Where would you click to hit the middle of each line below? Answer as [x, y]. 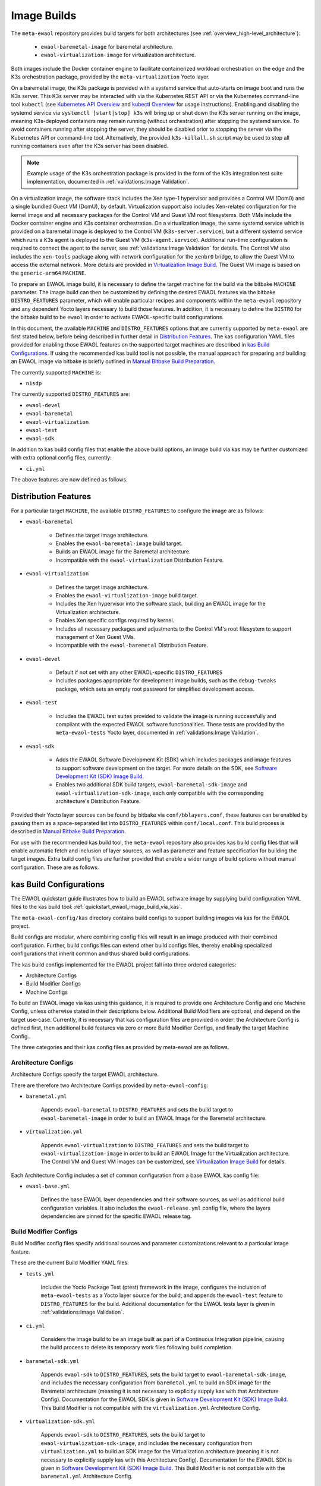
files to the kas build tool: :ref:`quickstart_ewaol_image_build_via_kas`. [97, 907]
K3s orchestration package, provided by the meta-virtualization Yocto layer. [110, 77]
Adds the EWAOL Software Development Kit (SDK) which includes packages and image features [173, 760]
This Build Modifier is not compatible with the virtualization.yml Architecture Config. [151, 1408]
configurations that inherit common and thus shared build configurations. [100, 953]
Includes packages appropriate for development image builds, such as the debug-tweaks [166, 681]
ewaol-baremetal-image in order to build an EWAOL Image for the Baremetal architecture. [154, 1118]
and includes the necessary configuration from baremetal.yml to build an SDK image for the [156, 1383]
